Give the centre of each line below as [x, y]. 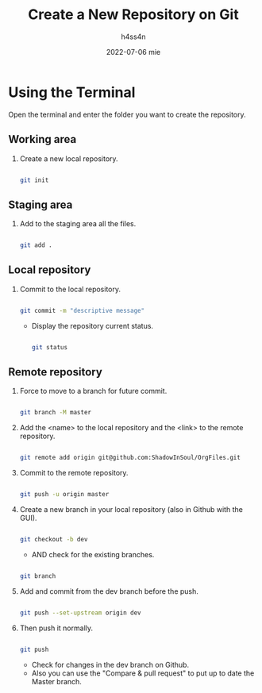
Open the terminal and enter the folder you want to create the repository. [127, 114]
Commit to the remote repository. [74, 473]
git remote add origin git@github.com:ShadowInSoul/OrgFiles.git [130, 458]
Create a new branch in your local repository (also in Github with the [131, 510]
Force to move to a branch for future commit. [93, 391]
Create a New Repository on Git [133, 15]
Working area [42, 139]
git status [50, 347]
